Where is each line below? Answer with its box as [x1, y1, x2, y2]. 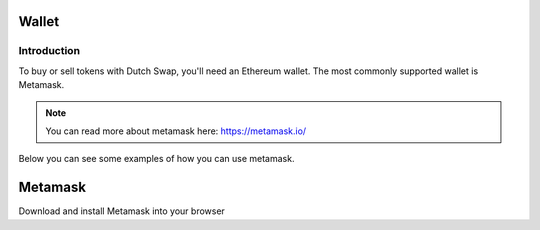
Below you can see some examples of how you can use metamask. [18, 153, 295, 165]
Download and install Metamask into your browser [18, 205, 225, 217]
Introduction [18, 44, 80, 58]
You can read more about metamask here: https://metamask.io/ [45, 125, 307, 137]
